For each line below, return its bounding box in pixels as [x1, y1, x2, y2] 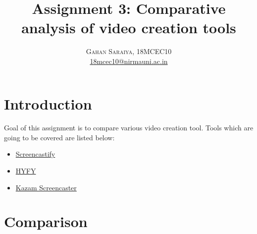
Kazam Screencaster [15, 182, 77, 192]
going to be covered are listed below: [4, 132, 115, 142]
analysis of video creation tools [21, 17, 236, 38]
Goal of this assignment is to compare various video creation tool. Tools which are [4, 122, 254, 133]
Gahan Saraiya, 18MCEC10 [86, 46, 172, 57]
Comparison [4, 211, 88, 232]
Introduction [4, 93, 92, 114]
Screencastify [15, 149, 55, 159]
